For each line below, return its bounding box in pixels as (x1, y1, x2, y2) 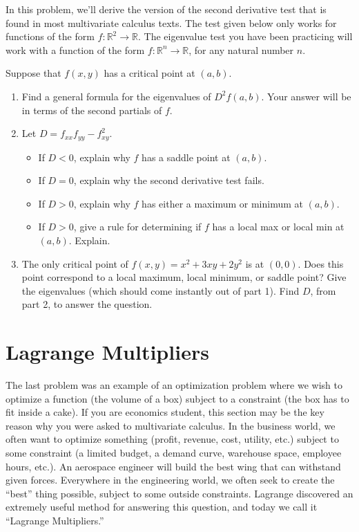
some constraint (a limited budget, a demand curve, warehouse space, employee (6, 446, 342, 460)
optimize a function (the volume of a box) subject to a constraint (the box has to (6, 391, 349, 405)
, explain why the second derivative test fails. (73, 173, 264, 187)
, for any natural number (188, 42, 294, 57)
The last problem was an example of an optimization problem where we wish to (6, 378, 342, 392)
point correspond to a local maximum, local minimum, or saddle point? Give (21, 270, 347, 284)
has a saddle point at (142, 149, 231, 164)
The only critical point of (21, 256, 128, 270)
